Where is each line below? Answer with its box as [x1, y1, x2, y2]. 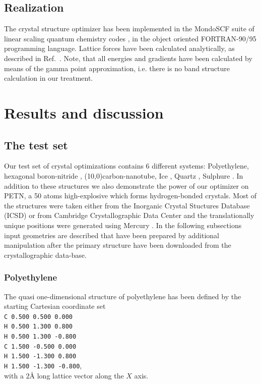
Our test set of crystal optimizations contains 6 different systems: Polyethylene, [4, 160, 249, 171]
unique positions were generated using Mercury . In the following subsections [4, 220, 242, 230]
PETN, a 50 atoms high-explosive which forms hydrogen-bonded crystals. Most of [4, 190, 257, 201]
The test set [4, 137, 68, 152]
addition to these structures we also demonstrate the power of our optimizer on [4, 180, 249, 191]
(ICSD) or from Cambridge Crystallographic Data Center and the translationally [4, 210, 254, 221]
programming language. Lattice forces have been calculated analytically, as [4, 43, 235, 53]
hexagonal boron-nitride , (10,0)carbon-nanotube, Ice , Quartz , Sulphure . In [4, 170, 243, 181]
